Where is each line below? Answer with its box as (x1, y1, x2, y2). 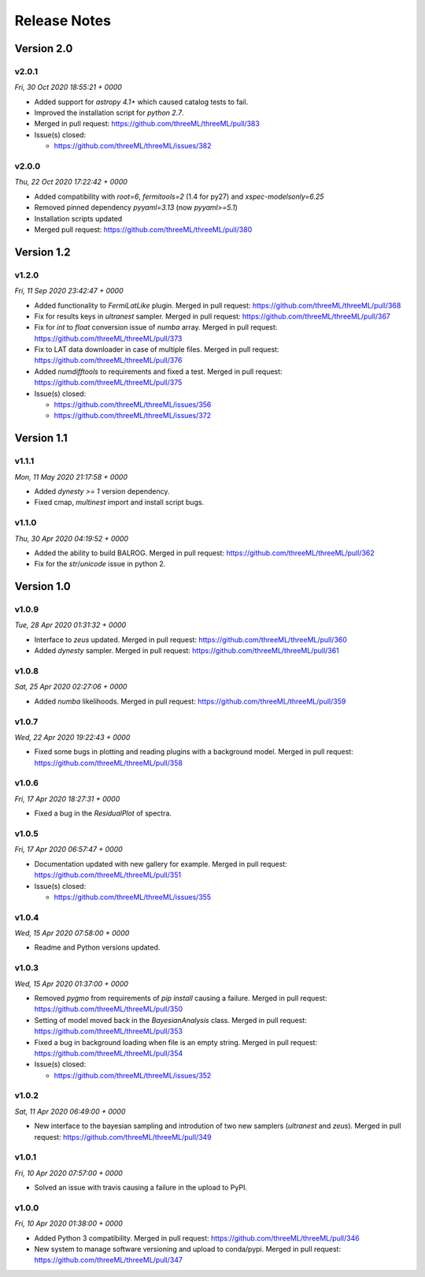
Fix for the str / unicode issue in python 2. (34, 559, 166, 569)
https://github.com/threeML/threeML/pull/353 (34, 1026, 183, 1036)
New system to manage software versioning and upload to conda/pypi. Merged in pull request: (34, 1245, 342, 1254)
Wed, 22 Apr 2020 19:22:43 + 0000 (14, 732, 131, 741)
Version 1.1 (14, 431, 68, 445)
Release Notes (14, 12, 112, 29)
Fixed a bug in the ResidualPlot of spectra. (34, 808, 172, 818)
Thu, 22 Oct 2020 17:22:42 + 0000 (14, 177, 128, 187)
